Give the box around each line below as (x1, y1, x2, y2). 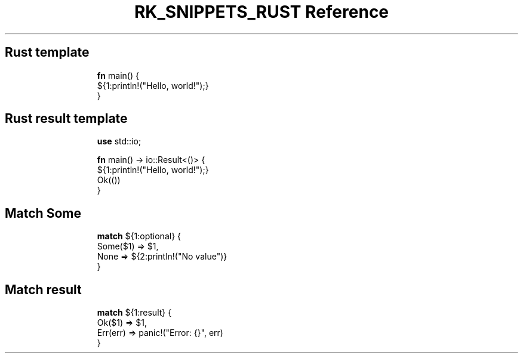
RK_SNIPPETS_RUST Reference (134, 2, 389, 22)
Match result (5, 282, 82, 297)
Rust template (5, 45, 90, 60)
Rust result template (5, 111, 128, 126)
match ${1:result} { (97, 307, 172, 318)
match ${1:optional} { (97, 231, 181, 242)
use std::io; (97, 136, 141, 147)
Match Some (5, 205, 81, 221)
